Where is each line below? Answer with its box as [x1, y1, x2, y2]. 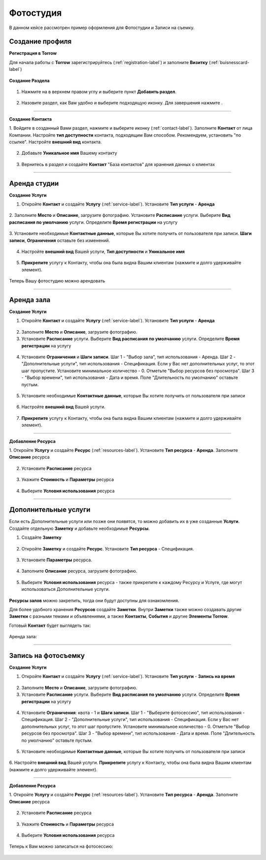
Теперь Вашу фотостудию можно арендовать [9, 278, 105, 284]
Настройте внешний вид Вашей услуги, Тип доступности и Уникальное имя [21, 249, 185, 254]
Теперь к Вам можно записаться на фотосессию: [9, 843, 113, 850]
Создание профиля [9, 37, 72, 46]
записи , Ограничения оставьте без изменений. [9, 237, 110, 243]
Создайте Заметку [21, 535, 62, 541]
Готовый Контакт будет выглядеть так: [9, 622, 91, 628]
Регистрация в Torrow [9, 50, 57, 56]
